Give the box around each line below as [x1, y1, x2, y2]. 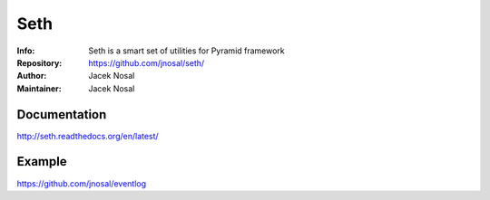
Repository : [16, 57, 63, 68]
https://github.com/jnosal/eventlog [16, 177, 147, 189]
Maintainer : [16, 82, 63, 94]
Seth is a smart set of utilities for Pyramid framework [88, 45, 285, 56]
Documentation [16, 107, 107, 122]
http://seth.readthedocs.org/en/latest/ [16, 130, 159, 141]
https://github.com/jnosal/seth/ [88, 57, 205, 68]
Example [16, 154, 67, 169]
